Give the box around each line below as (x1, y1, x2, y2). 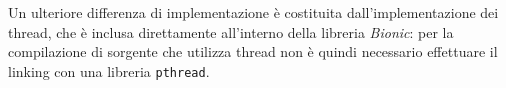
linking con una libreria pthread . (8, 60, 210, 81)
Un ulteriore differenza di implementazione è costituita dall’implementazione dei (8, 2, 499, 22)
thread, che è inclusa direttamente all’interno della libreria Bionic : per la (8, 21, 454, 42)
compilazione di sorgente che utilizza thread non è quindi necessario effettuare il (8, 41, 498, 62)
